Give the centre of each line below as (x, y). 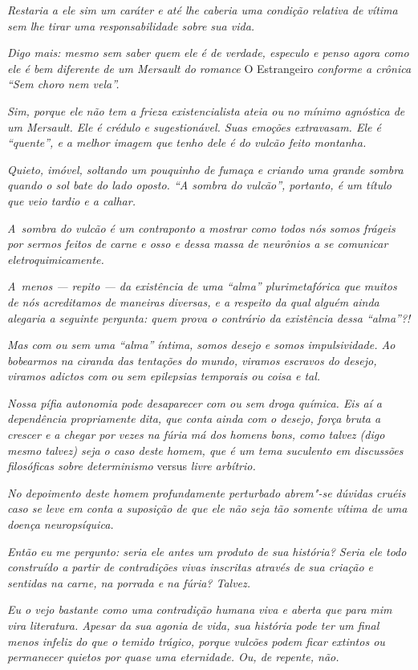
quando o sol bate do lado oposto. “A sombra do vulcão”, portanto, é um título (199, 185)
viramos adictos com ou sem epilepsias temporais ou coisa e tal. (164, 376)
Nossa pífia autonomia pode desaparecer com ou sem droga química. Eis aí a (195, 402)
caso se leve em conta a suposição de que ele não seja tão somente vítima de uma (207, 508)
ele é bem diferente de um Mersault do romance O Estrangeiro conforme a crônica (209, 68)
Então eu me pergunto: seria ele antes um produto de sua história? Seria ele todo (207, 551)
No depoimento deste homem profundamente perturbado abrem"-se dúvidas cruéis (207, 492)
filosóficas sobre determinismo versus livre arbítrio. (132, 466)
